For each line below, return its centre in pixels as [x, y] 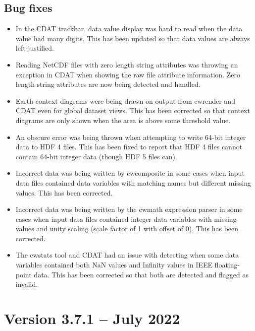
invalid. [27, 284]
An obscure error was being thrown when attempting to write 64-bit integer [131, 137]
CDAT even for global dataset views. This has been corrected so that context [133, 110]
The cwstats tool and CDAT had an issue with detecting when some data [127, 255]
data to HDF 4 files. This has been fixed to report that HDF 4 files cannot [129, 147]
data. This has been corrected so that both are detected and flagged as [141, 274]
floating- [227, 265]
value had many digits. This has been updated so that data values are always [133, 38]
